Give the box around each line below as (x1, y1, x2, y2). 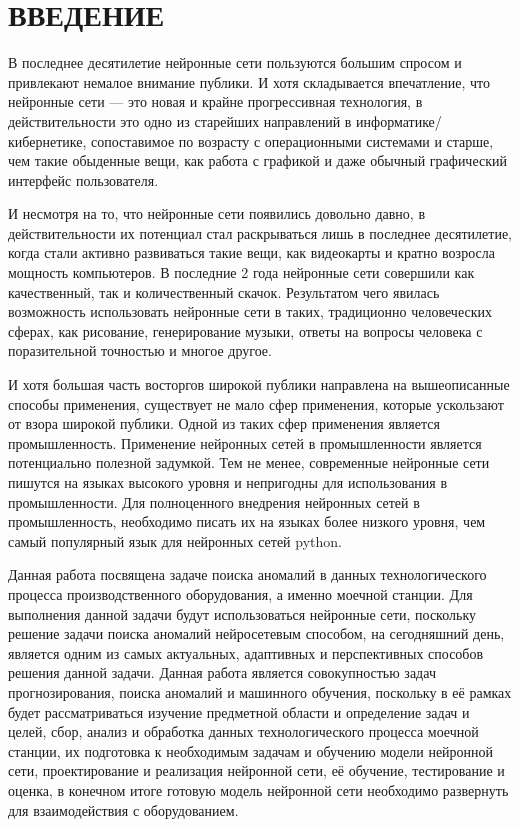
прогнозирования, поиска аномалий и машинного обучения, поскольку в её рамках (8, 681, 512, 702)
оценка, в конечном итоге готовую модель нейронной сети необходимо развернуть (8, 779, 509, 800)
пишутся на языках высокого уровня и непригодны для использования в (8, 472, 448, 492)
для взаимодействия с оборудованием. (8, 799, 239, 820)
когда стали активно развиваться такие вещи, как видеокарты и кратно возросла (8, 242, 495, 263)
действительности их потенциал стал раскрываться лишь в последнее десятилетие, (8, 222, 512, 243)
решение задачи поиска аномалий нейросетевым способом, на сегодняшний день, (8, 623, 505, 644)
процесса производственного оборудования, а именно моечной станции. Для (8, 583, 473, 604)
